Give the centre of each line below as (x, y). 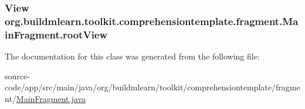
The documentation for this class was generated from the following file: (132, 56)
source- (17, 75)
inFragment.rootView (56, 34)
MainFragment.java (51, 98)
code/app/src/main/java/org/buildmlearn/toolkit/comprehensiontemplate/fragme (152, 87)
